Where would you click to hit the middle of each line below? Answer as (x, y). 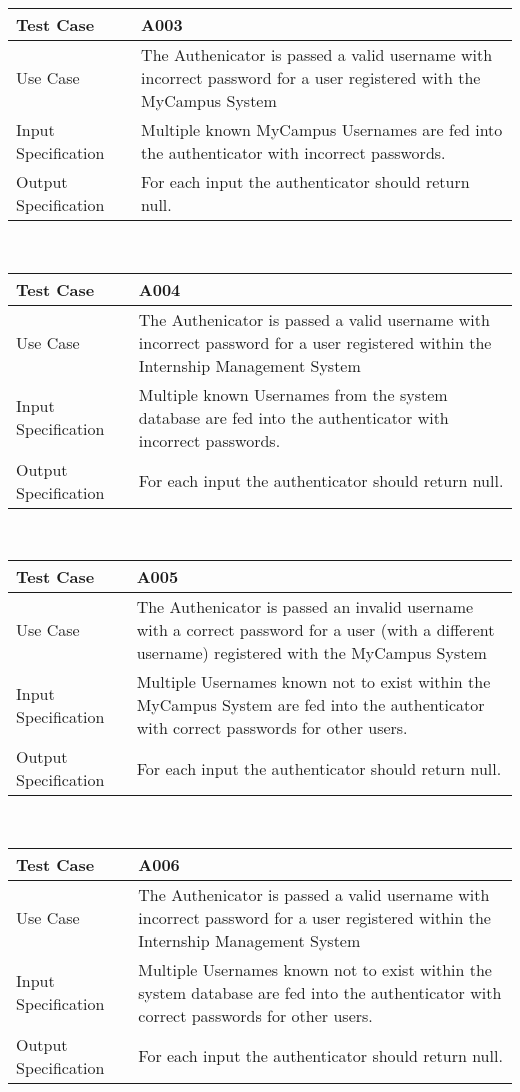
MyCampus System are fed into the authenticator (310, 705)
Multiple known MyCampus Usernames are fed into (322, 129)
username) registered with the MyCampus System (311, 653)
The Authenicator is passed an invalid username (305, 607)
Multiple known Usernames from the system (293, 394)
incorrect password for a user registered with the (311, 77)
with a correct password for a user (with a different (315, 630)
